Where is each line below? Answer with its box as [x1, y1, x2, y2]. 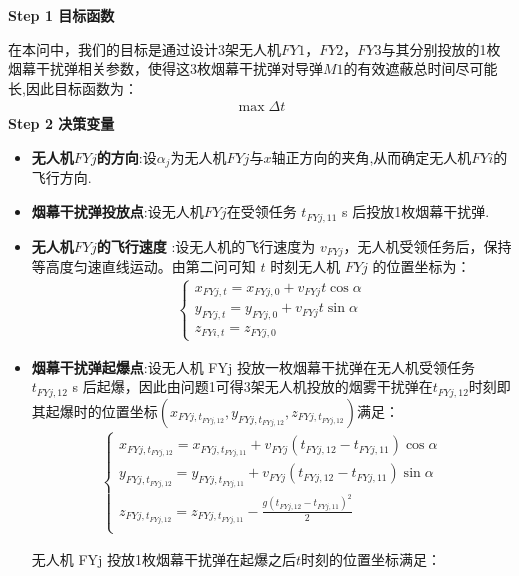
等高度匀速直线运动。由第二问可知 [31, 255, 256, 276]
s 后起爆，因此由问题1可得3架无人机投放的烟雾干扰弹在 [72, 376, 433, 397]
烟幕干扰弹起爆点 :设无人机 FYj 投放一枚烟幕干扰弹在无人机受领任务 [31, 356, 475, 377]
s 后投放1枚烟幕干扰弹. [342, 201, 490, 222]
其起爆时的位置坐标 [31, 400, 158, 421]
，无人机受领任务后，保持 [343, 235, 512, 256]
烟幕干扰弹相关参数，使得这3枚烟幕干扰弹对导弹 [8, 58, 323, 79]
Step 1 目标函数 [8, 5, 115, 25]
